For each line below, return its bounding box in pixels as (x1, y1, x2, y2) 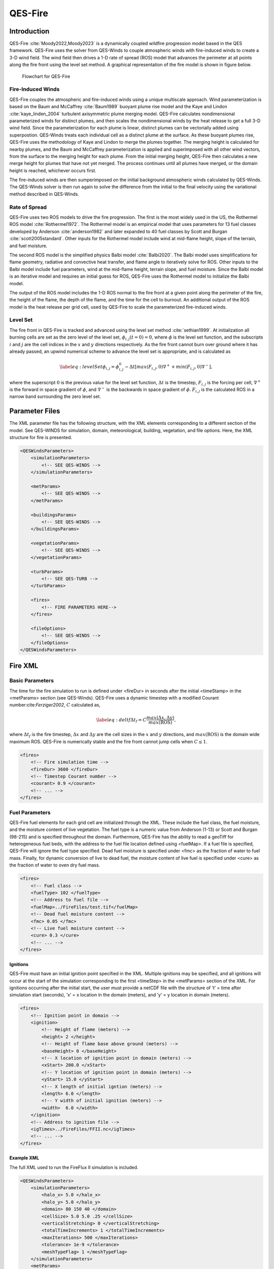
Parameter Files (9, 407, 60, 416)
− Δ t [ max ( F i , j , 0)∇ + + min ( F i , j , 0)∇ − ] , (124, 363, 213, 371)
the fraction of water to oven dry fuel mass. (9, 862, 100, 868)
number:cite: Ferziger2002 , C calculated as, (9, 702, 101, 708)
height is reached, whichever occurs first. (9, 168, 96, 174)
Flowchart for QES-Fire (22, 73, 71, 79)
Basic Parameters (9, 677, 54, 684)
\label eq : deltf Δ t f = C (96, 717, 147, 723)
